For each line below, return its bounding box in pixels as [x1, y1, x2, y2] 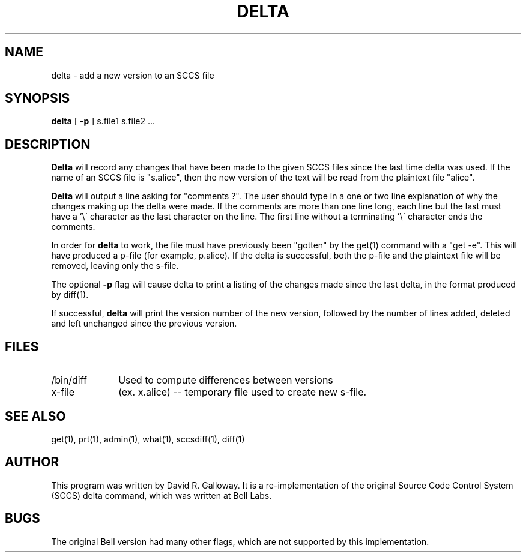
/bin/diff [51, 374, 87, 387]
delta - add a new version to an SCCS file [51, 70, 214, 80]
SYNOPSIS [5, 91, 70, 106]
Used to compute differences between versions [118, 374, 333, 387]
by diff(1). [51, 289, 89, 300]
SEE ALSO [5, 408, 66, 424]
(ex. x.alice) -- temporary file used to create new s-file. [118, 386, 367, 399]
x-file [51, 386, 75, 399]
